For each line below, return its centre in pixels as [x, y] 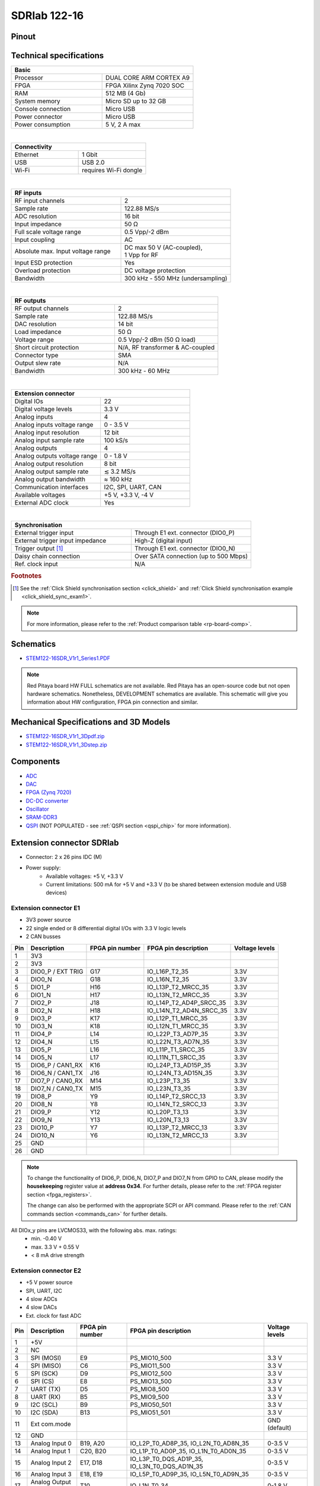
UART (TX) [46, 1389]
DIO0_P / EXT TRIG [57, 971]
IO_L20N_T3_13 [168, 1119]
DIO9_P [41, 1112]
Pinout [23, 37]
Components [36, 762]
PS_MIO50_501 [151, 1405]
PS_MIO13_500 [151, 1381]
